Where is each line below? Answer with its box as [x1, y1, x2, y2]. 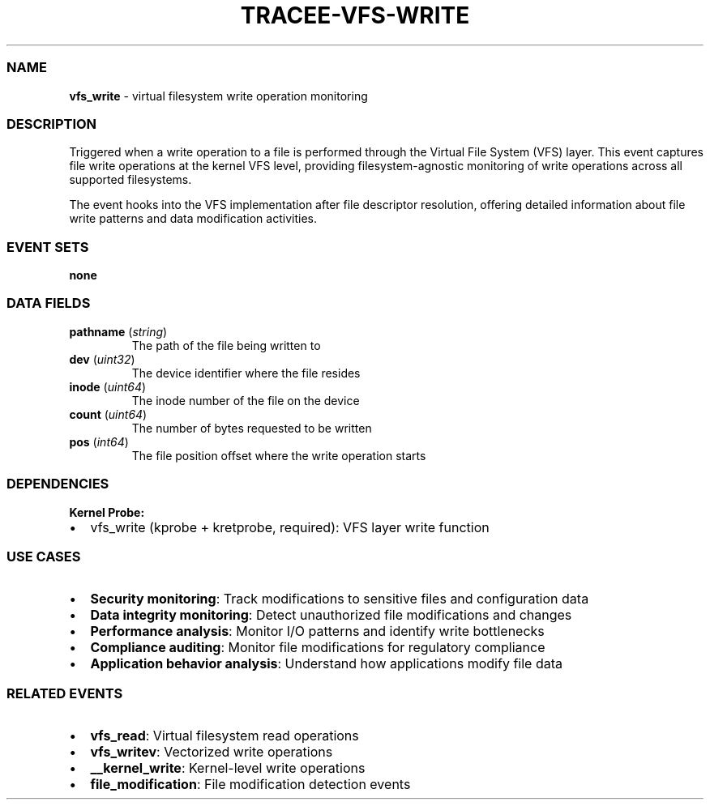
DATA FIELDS [6, 295, 91, 312]
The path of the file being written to [131, 338, 321, 352]
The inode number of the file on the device [131, 393, 360, 407]
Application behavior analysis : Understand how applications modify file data [90, 655, 562, 672]
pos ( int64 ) [69, 434, 129, 449]
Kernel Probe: [69, 505, 145, 519]
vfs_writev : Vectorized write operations [90, 744, 333, 760]
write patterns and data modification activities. [69, 211, 317, 226]
